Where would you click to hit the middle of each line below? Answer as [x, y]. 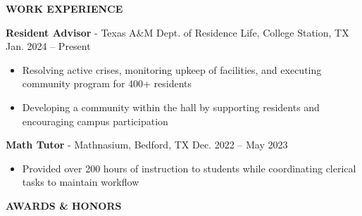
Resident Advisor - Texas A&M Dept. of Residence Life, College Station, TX [177, 32]
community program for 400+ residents [107, 83]
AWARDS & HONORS [64, 205]
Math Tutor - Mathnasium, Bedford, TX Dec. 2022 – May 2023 [147, 145]
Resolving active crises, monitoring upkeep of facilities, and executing [172, 69]
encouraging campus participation [95, 121]
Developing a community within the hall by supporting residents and [171, 107]
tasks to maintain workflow [81, 182]
